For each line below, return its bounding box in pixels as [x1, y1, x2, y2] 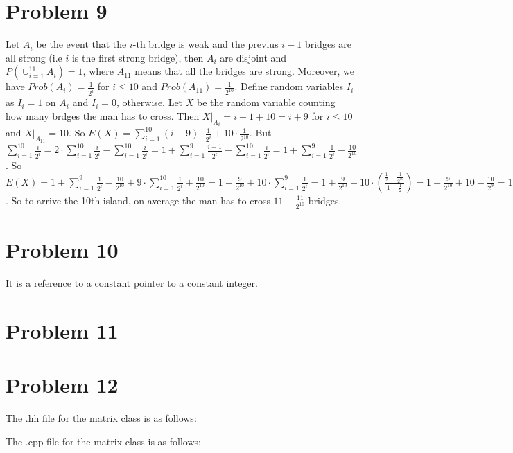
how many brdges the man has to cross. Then [6, 108, 200, 123]
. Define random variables [234, 79, 344, 94]
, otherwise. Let [116, 95, 183, 109]
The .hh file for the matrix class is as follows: [6, 410, 197, 425]
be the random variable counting [196, 95, 336, 109]
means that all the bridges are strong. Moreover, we [134, 64, 354, 78]
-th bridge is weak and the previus [132, 37, 279, 51]
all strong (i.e [6, 50, 62, 64]
